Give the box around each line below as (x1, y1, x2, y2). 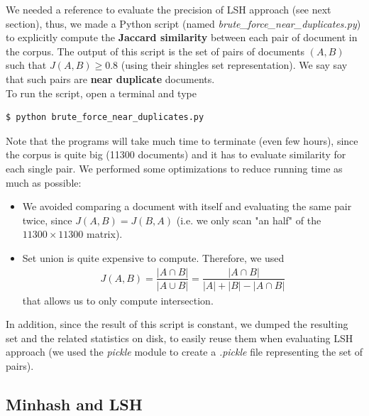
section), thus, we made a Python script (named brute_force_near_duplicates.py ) (6, 16, 361, 31)
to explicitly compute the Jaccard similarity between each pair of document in (6, 30, 358, 45)
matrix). (87, 226, 123, 241)
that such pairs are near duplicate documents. (6, 71, 215, 86)
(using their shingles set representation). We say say (121, 58, 348, 72)
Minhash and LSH (6, 393, 143, 415)
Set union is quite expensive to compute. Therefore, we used (22, 250, 285, 265)
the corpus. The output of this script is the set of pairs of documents (6, 43, 305, 58)
